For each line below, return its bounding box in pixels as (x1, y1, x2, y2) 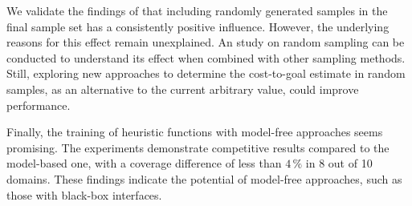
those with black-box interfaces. (6, 186, 162, 203)
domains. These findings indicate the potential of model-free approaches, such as (6, 170, 402, 187)
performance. (6, 96, 71, 113)
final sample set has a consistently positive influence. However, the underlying (6, 18, 390, 34)
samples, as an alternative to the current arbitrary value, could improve (6, 80, 359, 97)
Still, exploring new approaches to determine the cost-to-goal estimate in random (6, 65, 406, 82)
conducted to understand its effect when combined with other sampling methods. (6, 49, 406, 66)
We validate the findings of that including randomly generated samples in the (6, 2, 388, 18)
